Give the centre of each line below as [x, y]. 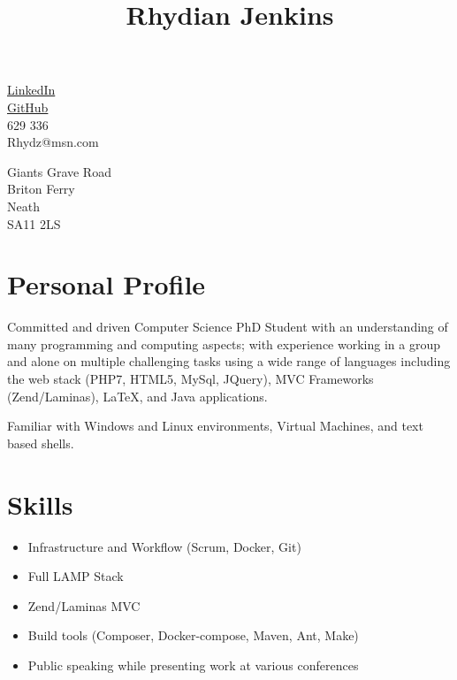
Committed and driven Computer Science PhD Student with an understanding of [228, 327]
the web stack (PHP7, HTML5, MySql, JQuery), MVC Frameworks [190, 379]
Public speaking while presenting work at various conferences [193, 665]
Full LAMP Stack [76, 576]
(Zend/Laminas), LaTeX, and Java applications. [137, 396]
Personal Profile [107, 284]
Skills [40, 504]
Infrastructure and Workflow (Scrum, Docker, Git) [164, 546]
